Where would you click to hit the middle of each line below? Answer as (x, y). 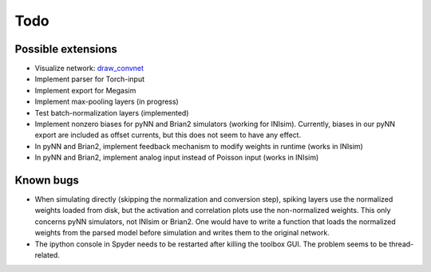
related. (47, 255)
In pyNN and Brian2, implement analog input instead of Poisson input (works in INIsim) (177, 158)
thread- (401, 244)
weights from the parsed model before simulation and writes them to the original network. (182, 233)
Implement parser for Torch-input (90, 79)
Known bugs (47, 180)
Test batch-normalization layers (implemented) (112, 112)
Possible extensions (66, 49)
